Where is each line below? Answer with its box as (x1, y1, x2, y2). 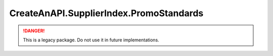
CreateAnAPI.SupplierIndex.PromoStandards (9, 8, 204, 19)
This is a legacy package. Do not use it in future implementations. (23, 37, 159, 43)
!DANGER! (23, 28, 45, 34)
